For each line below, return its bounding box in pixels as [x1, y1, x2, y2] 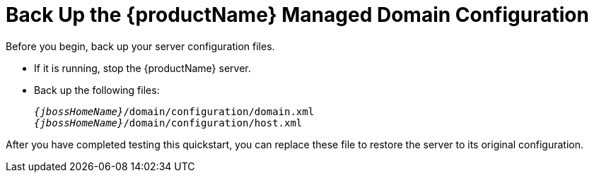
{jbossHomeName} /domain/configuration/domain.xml [34, 105, 315, 117]
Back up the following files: [34, 83, 160, 96]
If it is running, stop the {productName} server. [34, 61, 251, 74]
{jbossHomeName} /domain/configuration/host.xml [34, 117, 303, 129]
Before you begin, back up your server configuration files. [6, 40, 275, 52]
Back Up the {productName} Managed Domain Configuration [6, 3, 589, 27]
